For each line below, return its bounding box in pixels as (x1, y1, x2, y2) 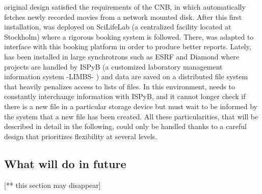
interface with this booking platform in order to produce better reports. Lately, (4, 41, 251, 52)
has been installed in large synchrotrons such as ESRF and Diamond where (4, 51, 240, 61)
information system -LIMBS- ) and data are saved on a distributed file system (4, 71, 248, 82)
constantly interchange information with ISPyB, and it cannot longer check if (4, 91, 246, 102)
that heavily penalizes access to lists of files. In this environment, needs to (4, 81, 235, 91)
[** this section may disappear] (4, 179, 101, 190)
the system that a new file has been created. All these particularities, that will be (4, 111, 258, 121)
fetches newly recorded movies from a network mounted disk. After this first (4, 11, 242, 22)
